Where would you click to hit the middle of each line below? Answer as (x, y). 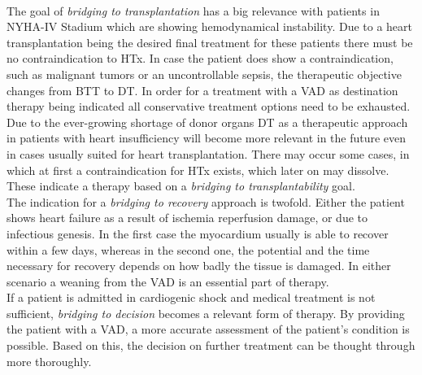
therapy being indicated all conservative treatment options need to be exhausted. (209, 106)
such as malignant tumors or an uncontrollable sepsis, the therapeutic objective (204, 74)
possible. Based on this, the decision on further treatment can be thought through (211, 345)
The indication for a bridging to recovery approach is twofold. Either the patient (206, 201)
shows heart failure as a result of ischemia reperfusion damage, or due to (187, 218)
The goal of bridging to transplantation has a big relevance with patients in (193, 10)
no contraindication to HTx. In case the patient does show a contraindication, (200, 58)
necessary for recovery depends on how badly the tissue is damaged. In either (199, 266)
